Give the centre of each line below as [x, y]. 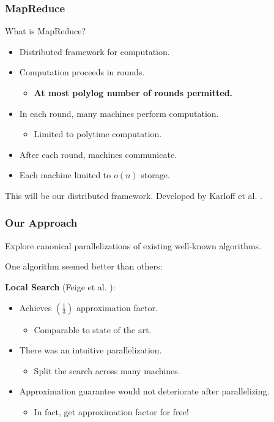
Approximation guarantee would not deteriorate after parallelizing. [144, 391]
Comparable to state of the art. [93, 329]
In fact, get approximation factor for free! [111, 411]
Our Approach [41, 223]
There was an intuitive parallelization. [91, 350]
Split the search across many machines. [107, 370]
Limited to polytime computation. [98, 134]
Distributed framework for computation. [94, 51]
